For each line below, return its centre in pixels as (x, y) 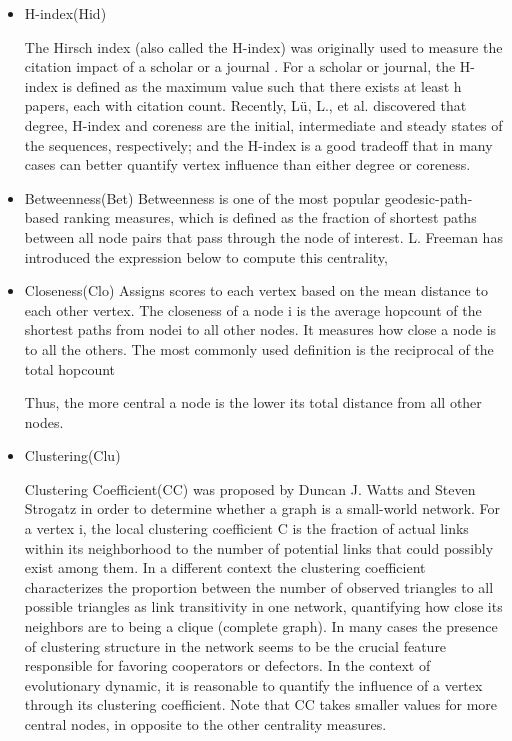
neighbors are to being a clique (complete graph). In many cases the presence (261, 626)
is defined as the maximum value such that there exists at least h (262, 85)
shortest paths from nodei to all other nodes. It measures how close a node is (260, 329)
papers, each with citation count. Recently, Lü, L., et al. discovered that (245, 105)
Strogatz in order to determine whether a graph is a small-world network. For (262, 508)
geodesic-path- (428, 197)
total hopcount (70, 368)
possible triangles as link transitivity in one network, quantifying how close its (263, 606)
